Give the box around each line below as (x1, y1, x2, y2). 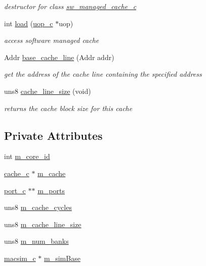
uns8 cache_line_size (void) (4, 85, 91, 96)
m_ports (37, 185, 65, 195)
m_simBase (44, 252, 80, 263)
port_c (4, 185, 26, 195)
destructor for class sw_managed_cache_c (4, 1, 137, 11)
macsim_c (4, 252, 36, 263)
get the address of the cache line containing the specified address (4, 69, 202, 79)
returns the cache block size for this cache (4, 102, 133, 113)
